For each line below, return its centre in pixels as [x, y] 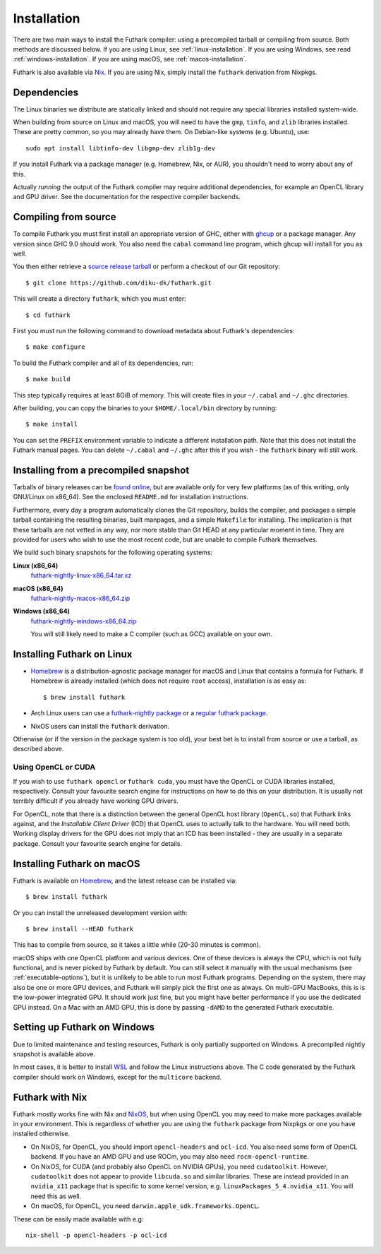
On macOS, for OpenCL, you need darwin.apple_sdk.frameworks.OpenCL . [145, 1206]
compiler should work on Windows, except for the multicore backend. [117, 1077]
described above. [38, 749]
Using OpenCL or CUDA [54, 768]
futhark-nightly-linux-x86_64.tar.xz [81, 575]
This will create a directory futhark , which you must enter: [99, 299]
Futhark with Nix [50, 1097]
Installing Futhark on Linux [73, 654]
